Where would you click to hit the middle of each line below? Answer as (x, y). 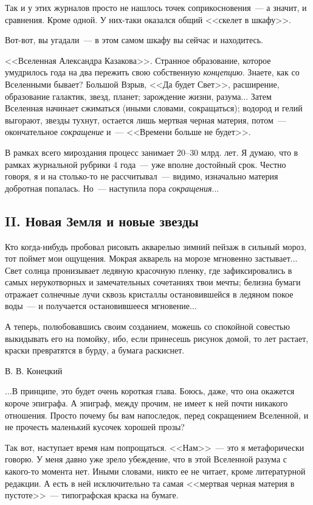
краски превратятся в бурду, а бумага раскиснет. (95, 350)
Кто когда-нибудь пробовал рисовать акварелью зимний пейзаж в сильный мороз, (156, 246)
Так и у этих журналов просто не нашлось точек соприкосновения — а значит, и (156, 7)
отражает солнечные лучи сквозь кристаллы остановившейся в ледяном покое (149, 294)
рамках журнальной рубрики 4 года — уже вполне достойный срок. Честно (146, 164)
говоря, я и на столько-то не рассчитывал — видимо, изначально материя (142, 176)
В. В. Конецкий (34, 370)
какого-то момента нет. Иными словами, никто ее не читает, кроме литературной (155, 471)
